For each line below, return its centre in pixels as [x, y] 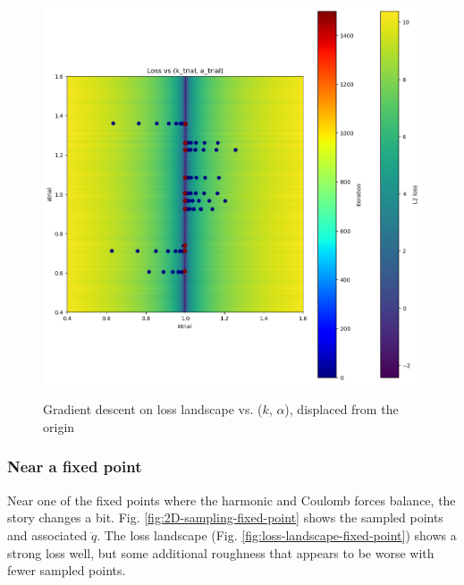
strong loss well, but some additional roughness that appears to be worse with [221, 552]
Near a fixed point [75, 466]
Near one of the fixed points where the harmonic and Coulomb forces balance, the [232, 500]
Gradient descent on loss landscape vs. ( [153, 409]
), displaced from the [342, 409]
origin [59, 426]
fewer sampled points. [67, 570]
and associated [47, 534]
